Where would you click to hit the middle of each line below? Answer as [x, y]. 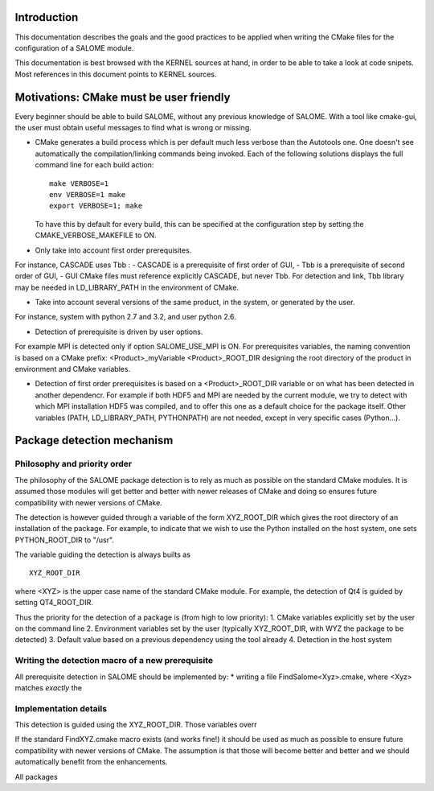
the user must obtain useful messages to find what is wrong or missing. [133, 127]
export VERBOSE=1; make [96, 206]
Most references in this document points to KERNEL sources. [116, 74]
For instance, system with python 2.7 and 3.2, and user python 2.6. [125, 317]
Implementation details [61, 708]
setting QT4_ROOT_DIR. [54, 603]
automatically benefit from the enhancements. [91, 762]
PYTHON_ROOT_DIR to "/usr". [64, 540]
